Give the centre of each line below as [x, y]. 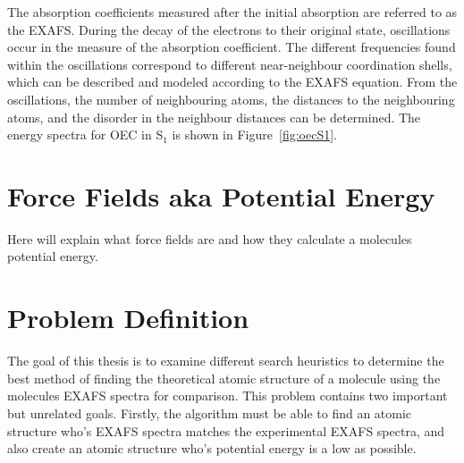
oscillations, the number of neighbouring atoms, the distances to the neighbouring [231, 99]
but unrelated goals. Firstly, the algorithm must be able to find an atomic [210, 412]
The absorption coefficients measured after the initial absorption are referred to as [232, 12]
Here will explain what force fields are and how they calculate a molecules [210, 238]
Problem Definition [128, 318]
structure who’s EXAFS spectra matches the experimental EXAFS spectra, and [226, 430]
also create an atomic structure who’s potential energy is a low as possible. [212, 448]
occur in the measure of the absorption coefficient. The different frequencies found [232, 47]
